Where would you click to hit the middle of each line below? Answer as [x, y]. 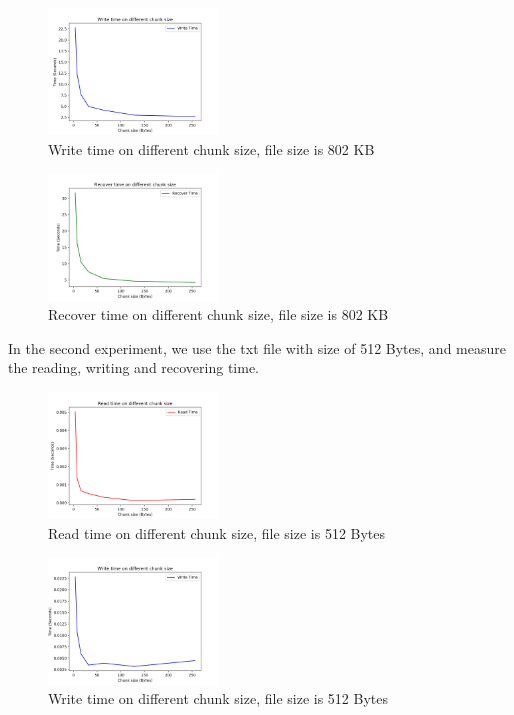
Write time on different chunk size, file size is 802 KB [211, 148]
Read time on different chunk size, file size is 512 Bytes [217, 532]
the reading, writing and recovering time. [134, 367]
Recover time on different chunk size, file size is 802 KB [218, 314]
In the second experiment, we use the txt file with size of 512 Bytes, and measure [257, 347]
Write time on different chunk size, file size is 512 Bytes [218, 698]
